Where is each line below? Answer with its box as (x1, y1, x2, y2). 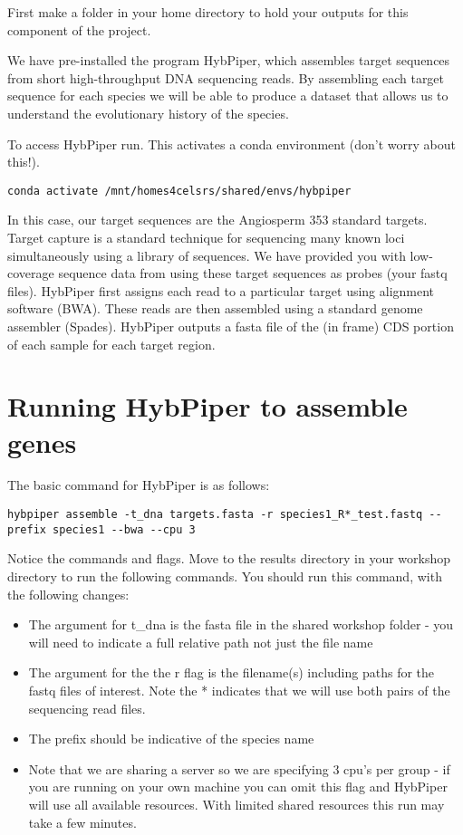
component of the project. (7, 20, 151, 39)
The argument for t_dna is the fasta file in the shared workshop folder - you (28, 615, 454, 634)
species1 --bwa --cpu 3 (53, 523, 196, 536)
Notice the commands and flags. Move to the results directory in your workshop (7, 549, 451, 568)
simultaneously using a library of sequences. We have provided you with (7, 245, 406, 264)
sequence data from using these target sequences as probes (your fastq (58, 264, 448, 283)
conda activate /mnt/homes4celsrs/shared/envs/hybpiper (7, 184, 352, 197)
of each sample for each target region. (7, 334, 216, 353)
